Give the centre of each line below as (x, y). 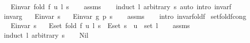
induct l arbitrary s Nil (46, 35)
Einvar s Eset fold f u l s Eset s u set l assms (100, 25)
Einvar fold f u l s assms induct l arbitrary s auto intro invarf (121, 6)
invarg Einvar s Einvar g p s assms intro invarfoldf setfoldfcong (125, 16)
